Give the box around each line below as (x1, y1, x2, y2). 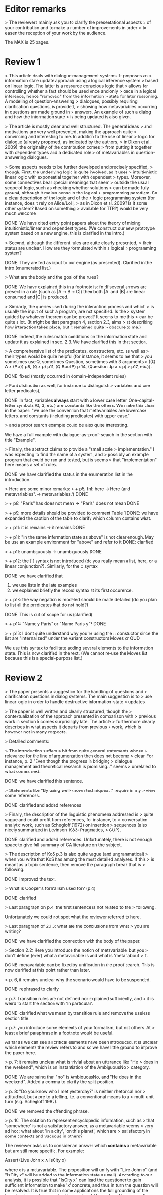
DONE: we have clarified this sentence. (5, 778, 84, 784)
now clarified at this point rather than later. (5, 967, 90, 973)
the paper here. (5, 1049, 36, 1056)
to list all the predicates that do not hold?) (5, 602, 89, 608)
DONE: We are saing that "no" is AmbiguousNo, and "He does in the (5, 1074, 142, 1079)
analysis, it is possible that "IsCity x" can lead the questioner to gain (5, 1177, 142, 1183)
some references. (5, 792, 40, 798)
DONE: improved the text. (5, 876, 56, 882)
